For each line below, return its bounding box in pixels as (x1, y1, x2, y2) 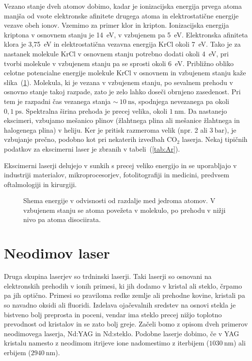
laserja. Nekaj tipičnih (182, 134, 248, 144)
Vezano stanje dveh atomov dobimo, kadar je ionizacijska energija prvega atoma (4, 1, 242, 11)
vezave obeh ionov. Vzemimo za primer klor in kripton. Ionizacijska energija (4, 20, 229, 30)
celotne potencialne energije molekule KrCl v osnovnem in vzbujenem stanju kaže (4, 68, 246, 78)
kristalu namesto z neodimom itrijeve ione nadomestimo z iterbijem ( (4, 338, 209, 348)
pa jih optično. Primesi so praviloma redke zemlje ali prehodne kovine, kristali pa (4, 290, 245, 300)
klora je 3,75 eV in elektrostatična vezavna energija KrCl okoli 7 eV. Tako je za (4, 39, 241, 49)
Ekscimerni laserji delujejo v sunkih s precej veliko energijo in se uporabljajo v (4, 160, 237, 170)
